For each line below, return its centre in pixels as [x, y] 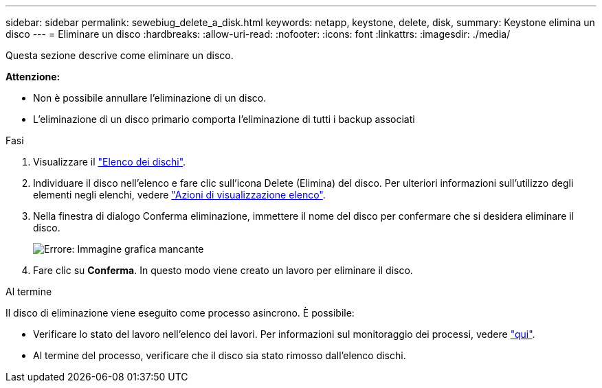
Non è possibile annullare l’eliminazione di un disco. [150, 98]
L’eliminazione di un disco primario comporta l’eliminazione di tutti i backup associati [224, 119]
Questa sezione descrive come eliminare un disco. [120, 55]
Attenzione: [33, 77]
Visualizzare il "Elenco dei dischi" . [110, 162]
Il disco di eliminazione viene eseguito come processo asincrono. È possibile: [180, 313]
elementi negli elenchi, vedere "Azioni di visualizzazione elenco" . [179, 195]
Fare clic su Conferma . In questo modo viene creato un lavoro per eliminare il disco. [223, 270]
